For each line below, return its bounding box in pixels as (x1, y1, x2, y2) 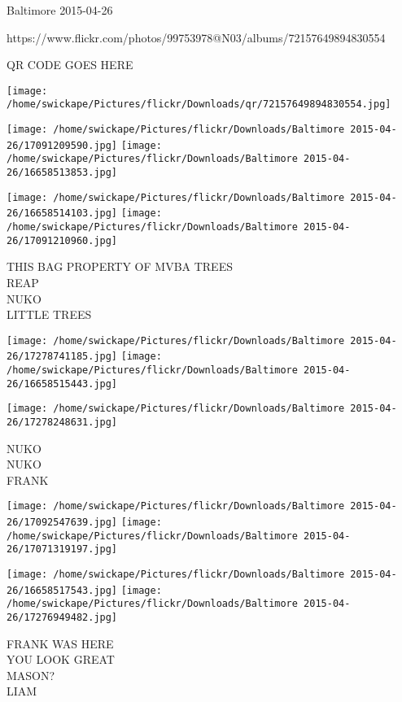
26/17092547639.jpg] (7, 517, 118, 529)
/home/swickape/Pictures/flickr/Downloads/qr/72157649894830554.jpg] (7, 98, 391, 111)
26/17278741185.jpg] (7, 351, 118, 363)
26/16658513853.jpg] (7, 167, 118, 179)
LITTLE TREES (7, 306, 92, 323)
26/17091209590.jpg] (7, 139, 118, 151)
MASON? (7, 666, 55, 683)
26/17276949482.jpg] (7, 612, 118, 624)
